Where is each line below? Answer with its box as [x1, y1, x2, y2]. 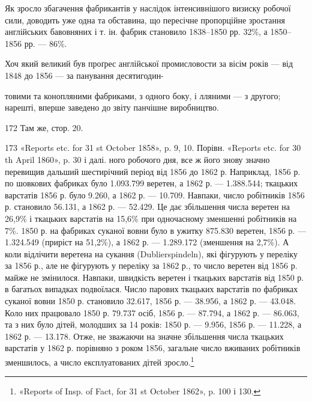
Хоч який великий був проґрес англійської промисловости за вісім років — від [5, 57, 293, 70]
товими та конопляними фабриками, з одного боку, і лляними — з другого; [5, 89, 281, 102]
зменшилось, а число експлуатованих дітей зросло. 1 [5, 354, 194, 368]
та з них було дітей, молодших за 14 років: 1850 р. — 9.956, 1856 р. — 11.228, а [5, 318, 302, 331]
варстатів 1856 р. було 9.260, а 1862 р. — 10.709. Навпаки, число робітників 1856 [5, 188, 305, 201]
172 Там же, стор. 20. [5, 121, 83, 133]
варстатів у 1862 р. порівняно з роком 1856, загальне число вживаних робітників [5, 341, 301, 354]
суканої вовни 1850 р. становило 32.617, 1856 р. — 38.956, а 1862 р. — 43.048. [5, 295, 296, 307]
